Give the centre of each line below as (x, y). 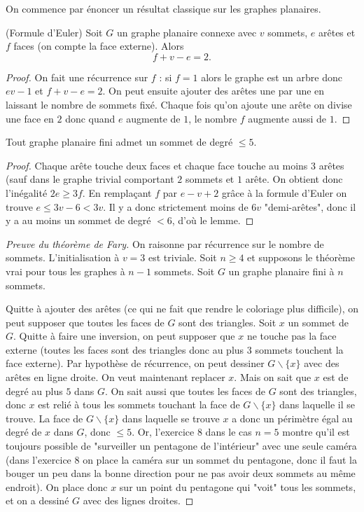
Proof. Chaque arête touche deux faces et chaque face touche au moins (157, 165)
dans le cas (229, 432)
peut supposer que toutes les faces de (85, 322)
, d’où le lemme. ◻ (213, 220)
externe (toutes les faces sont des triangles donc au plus (125, 349)
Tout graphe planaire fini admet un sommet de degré (119, 142)
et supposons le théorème (301, 257)
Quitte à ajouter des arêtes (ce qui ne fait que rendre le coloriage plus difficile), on (182, 309)
